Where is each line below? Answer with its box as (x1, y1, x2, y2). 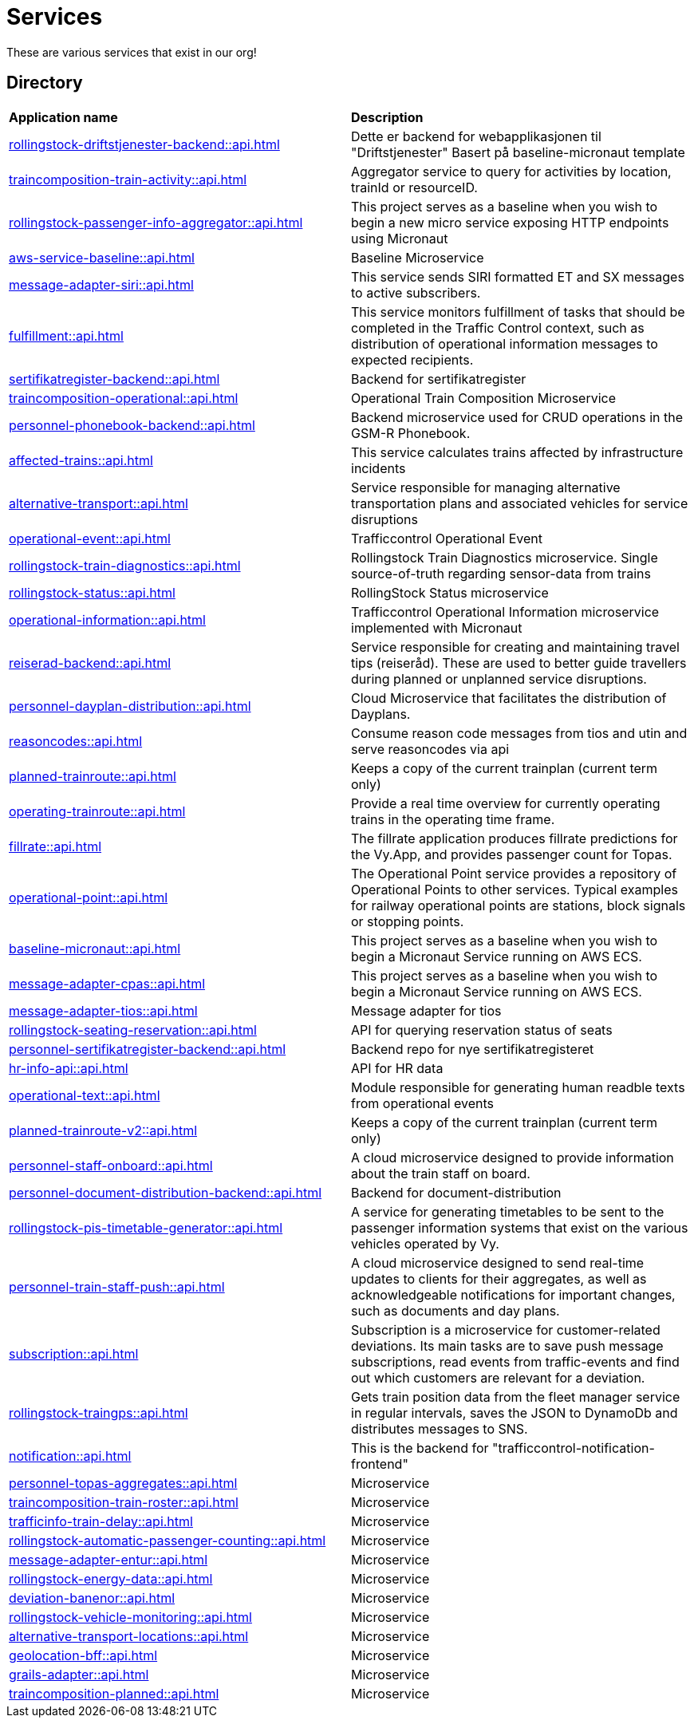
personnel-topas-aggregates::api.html (9, 1474, 238, 1491)
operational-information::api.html (9, 611, 206, 628)
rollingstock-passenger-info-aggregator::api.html (9, 214, 303, 231)
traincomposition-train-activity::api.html (9, 171, 247, 187)
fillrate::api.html (9, 838, 102, 854)
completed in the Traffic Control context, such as (351, 319, 645, 336)
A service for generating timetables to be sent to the (351, 1203, 664, 1220)
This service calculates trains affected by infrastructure (351, 444, 684, 460)
